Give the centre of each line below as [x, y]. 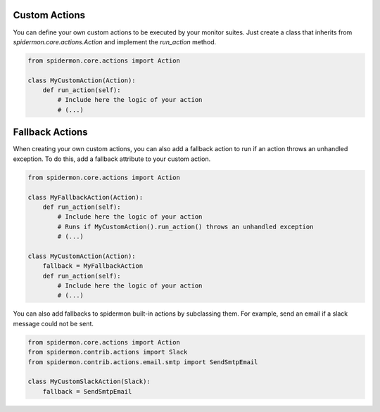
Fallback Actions [50, 133]
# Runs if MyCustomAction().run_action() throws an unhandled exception [185, 226]
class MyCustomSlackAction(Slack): [89, 382]
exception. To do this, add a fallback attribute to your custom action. [112, 159]
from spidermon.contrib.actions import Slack [108, 352]
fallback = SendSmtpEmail [87, 391]
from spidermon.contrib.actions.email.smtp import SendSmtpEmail [143, 362]
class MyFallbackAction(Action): [85, 197]
